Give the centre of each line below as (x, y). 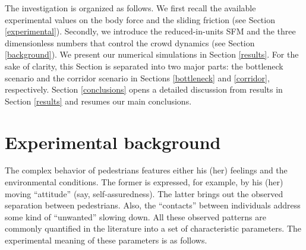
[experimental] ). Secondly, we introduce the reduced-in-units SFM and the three (150, 31)
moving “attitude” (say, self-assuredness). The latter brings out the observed (144, 193)
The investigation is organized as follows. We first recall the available (130, 8)
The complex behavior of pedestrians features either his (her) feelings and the (146, 170)
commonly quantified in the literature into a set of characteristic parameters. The (153, 228)
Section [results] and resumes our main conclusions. (98, 101)
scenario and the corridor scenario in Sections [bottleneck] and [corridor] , (137, 77)
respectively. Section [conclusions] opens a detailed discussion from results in (144, 89)
